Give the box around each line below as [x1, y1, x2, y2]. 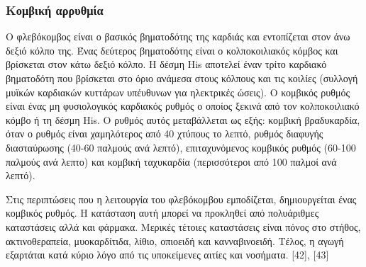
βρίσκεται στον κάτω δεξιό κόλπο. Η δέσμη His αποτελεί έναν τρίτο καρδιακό [6, 57, 327, 72]
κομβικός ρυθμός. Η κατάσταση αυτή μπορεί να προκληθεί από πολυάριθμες [6, 205, 319, 220]
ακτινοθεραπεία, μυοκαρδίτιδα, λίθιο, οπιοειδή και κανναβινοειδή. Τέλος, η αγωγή [6, 233, 344, 248]
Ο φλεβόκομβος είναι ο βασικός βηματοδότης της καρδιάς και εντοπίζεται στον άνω [6, 29, 350, 44]
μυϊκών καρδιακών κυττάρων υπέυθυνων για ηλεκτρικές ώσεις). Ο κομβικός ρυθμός [6, 84, 350, 99]
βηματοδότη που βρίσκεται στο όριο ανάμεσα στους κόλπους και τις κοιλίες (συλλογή [6, 71, 358, 85]
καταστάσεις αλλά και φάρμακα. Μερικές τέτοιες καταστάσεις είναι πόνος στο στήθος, [6, 219, 361, 234]
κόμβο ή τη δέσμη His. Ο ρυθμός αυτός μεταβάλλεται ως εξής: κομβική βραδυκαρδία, [6, 112, 360, 127]
